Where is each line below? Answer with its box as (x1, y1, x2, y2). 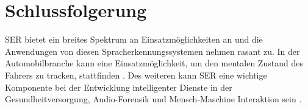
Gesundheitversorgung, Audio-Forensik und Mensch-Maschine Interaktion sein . (5, 93, 302, 105)
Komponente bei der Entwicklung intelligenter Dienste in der (5, 80, 232, 93)
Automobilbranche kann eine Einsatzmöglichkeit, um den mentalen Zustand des (5, 57, 303, 69)
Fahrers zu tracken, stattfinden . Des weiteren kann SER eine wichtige (5, 68, 267, 81)
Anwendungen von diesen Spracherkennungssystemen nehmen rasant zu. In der (5, 44, 300, 57)
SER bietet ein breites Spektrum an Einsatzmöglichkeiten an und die (5, 33, 263, 46)
